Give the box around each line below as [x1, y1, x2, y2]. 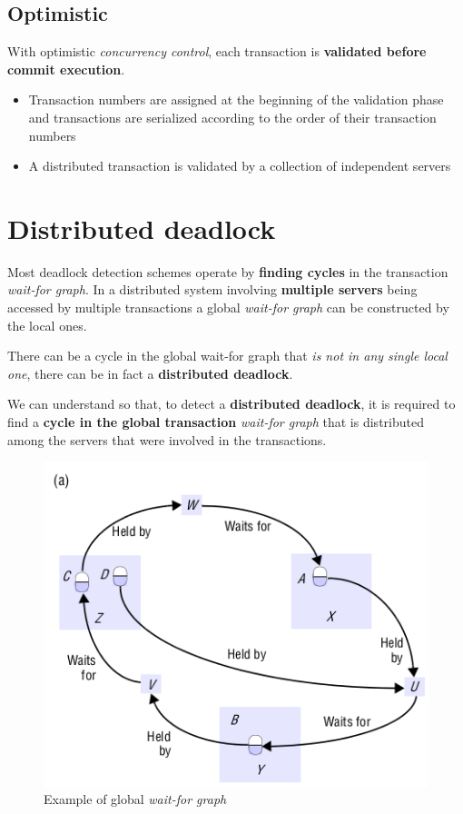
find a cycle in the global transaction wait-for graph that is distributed [7, 412, 424, 432]
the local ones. [7, 315, 87, 334]
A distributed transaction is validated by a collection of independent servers [28, 156, 451, 175]
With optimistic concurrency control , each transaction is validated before [7, 42, 427, 61]
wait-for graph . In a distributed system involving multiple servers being [7, 280, 418, 299]
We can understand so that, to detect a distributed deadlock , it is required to [7, 394, 456, 413]
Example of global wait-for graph [44, 789, 227, 809]
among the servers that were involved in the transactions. [7, 430, 327, 449]
